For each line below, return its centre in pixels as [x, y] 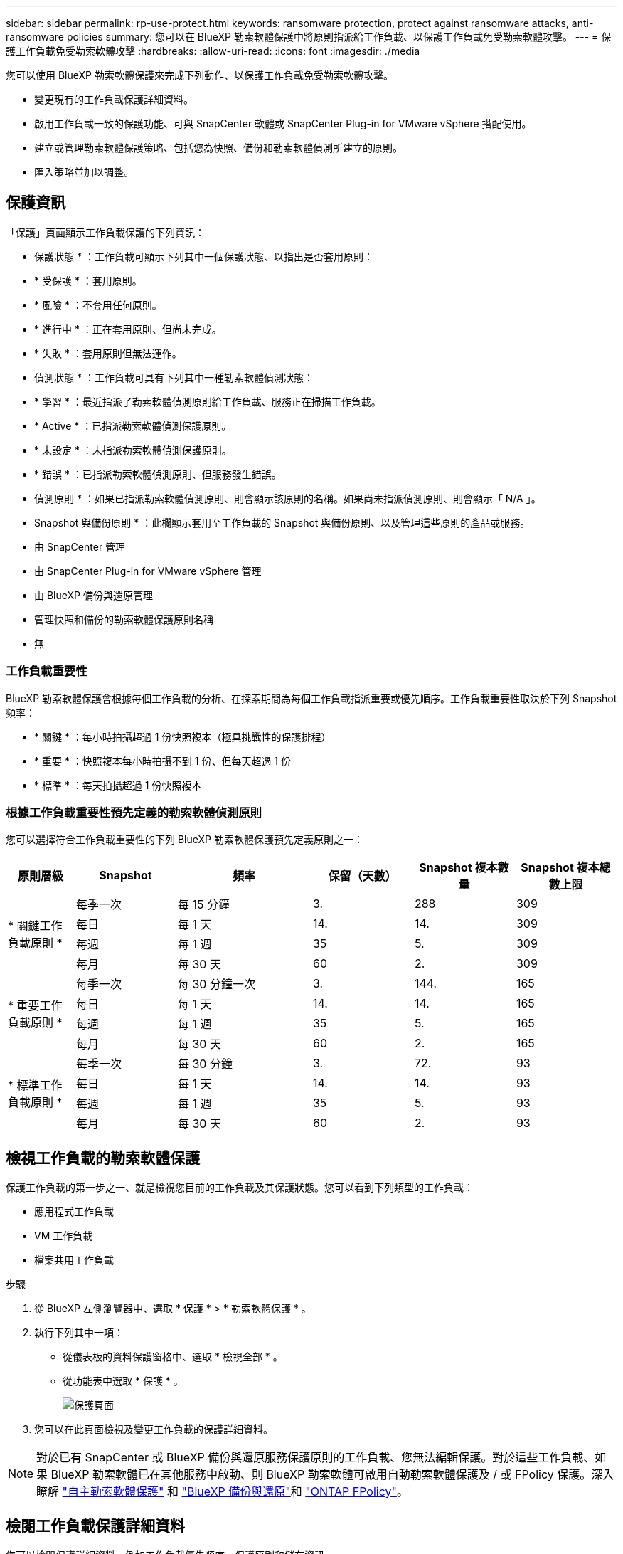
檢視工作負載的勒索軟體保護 [103, 1158]
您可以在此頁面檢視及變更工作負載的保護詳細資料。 [154, 1429]
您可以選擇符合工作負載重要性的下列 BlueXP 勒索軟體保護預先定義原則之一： [185, 840]
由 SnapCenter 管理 [80, 546]
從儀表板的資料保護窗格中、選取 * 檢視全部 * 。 [173, 1357]
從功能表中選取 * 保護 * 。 [123, 1381]
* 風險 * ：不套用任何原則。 [98, 305]
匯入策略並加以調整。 [84, 172]
